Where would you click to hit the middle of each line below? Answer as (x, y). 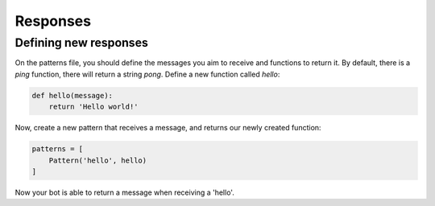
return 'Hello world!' (93, 107)
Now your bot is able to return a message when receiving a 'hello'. (125, 192)
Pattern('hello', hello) (98, 160)
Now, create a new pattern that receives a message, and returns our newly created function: (168, 128)
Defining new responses (82, 43)
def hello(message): (72, 95)
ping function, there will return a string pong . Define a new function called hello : (147, 74)
